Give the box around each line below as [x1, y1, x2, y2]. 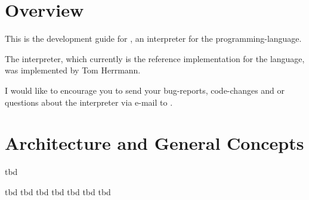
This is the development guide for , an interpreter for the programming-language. [5, 32, 302, 45]
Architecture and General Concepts [5, 131, 304, 155]
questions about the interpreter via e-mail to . [5, 96, 173, 108]
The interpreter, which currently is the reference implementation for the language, [5, 52, 305, 64]
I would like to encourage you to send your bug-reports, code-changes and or [5, 84, 285, 96]
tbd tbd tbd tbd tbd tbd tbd [5, 185, 111, 198]
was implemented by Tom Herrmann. [5, 64, 141, 76]
